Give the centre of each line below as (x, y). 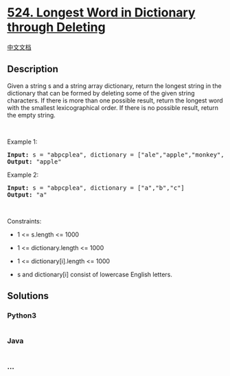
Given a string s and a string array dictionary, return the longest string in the (114, 86)
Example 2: (23, 175)
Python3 (22, 316)
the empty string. (32, 115)
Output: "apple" (34, 162)
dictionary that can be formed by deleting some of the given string (101, 93)
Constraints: (24, 221)
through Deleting (56, 27)
